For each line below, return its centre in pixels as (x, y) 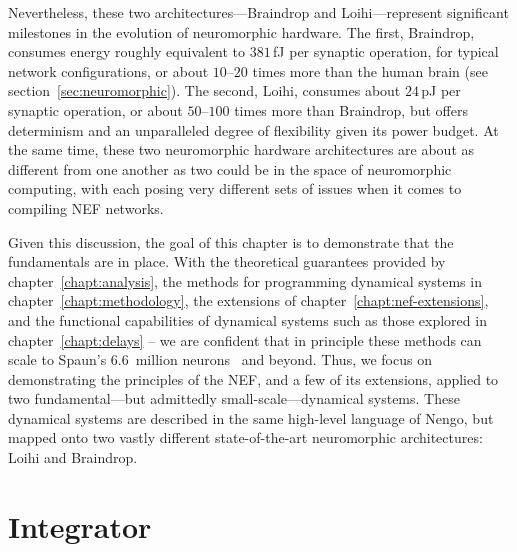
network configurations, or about (108, 70)
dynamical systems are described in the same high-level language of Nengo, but (251, 417)
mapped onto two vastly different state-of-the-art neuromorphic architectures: (245, 437)
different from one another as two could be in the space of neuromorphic (230, 168)
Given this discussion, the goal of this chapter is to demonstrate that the (231, 241)
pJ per (441, 90)
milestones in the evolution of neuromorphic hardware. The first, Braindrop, (241, 31)
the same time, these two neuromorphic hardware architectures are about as (241, 149)
